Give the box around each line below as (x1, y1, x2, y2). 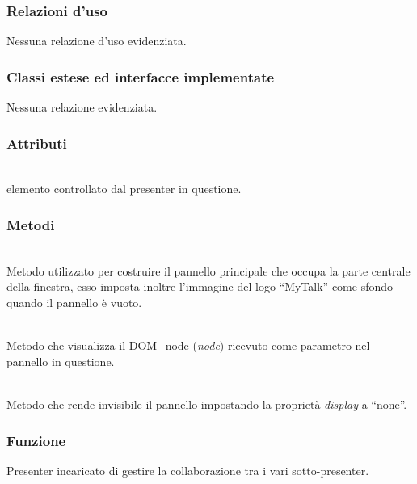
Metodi (6, 214, 55, 234)
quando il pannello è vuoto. (6, 294, 142, 311)
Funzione (6, 430, 66, 450)
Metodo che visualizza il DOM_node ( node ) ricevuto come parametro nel (6, 337, 370, 354)
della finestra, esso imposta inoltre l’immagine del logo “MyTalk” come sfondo (6, 278, 394, 295)
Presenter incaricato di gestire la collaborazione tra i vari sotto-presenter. (6, 461, 369, 478)
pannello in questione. (6, 352, 115, 369)
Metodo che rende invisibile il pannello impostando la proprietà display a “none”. (6, 396, 407, 412)
